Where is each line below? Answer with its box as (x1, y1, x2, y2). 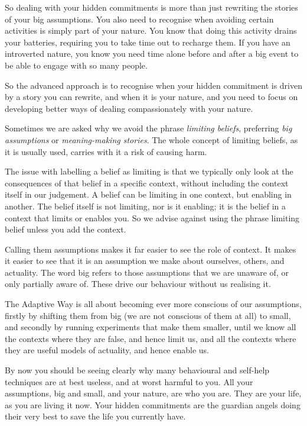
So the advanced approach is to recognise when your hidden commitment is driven (5, 79, 302, 91)
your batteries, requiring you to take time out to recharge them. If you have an (5, 35, 290, 48)
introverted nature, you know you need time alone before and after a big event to (5, 47, 299, 60)
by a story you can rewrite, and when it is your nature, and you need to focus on (5, 91, 298, 103)
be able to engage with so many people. (5, 59, 148, 71)
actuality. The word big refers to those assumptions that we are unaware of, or (5, 266, 289, 278)
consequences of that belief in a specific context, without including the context (5, 176, 289, 189)
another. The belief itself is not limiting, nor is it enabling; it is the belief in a (5, 199, 286, 212)
